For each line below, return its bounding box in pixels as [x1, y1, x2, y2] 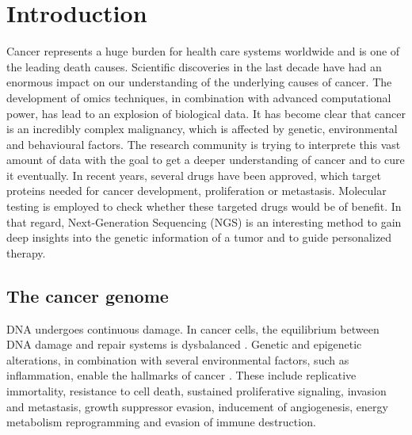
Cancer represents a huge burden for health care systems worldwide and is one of [6, 43, 400, 59]
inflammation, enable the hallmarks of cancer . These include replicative [6, 367, 357, 383]
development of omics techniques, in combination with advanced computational [6, 89, 391, 105]
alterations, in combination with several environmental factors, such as [6, 351, 349, 368]
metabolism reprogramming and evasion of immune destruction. [6, 414, 316, 430]
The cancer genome [6, 283, 169, 307]
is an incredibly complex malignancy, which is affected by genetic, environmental [6, 120, 398, 137]
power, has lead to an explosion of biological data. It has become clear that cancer [6, 105, 406, 121]
